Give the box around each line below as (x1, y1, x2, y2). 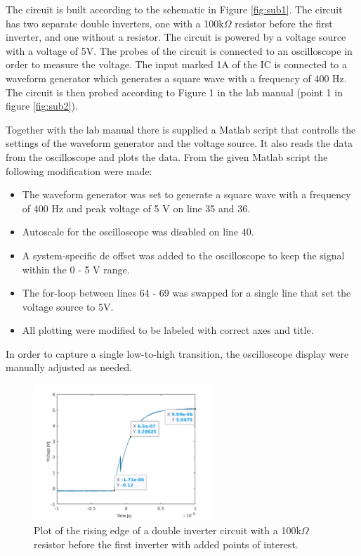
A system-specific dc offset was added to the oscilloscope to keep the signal (22, 247, 345, 262)
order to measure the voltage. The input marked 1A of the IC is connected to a (6, 57, 347, 72)
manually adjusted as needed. (6, 360, 133, 375)
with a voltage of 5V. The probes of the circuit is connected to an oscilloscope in (6, 43, 353, 58)
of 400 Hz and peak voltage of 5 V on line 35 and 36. (22, 200, 251, 215)
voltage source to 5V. (22, 299, 114, 313)
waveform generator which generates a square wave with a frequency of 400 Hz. (6, 70, 347, 85)
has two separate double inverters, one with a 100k (6, 15, 224, 30)
